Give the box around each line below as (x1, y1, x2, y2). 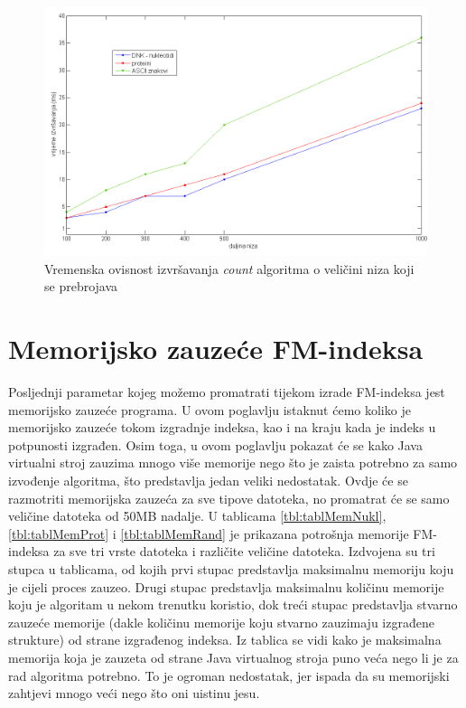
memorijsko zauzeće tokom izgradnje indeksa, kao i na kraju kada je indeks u (8, 418, 436, 437)
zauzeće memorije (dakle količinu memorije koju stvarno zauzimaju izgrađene (8, 612, 434, 631)
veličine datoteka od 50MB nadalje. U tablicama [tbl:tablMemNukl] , (8, 506, 387, 525)
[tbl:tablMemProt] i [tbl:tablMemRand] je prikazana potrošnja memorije (8, 524, 409, 543)
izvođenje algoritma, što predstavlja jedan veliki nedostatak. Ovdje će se (8, 471, 408, 490)
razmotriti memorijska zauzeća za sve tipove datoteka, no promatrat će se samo (8, 488, 450, 507)
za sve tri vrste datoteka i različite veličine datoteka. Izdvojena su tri (53, 542, 435, 561)
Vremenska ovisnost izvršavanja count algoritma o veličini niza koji (44, 259, 415, 278)
